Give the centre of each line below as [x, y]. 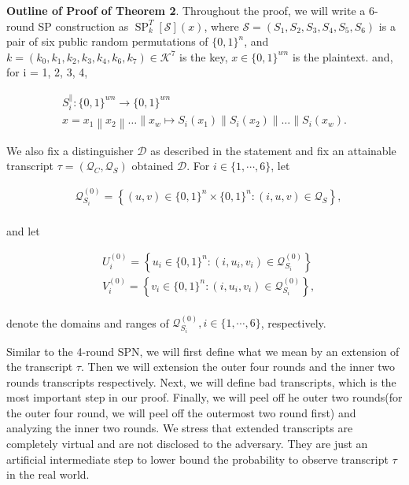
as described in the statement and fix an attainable [273, 150]
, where [221, 26]
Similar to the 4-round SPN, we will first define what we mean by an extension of [203, 351]
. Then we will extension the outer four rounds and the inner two [238, 367]
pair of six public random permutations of [107, 41]
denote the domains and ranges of [88, 322]
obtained [153, 166]
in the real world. [48, 474]
